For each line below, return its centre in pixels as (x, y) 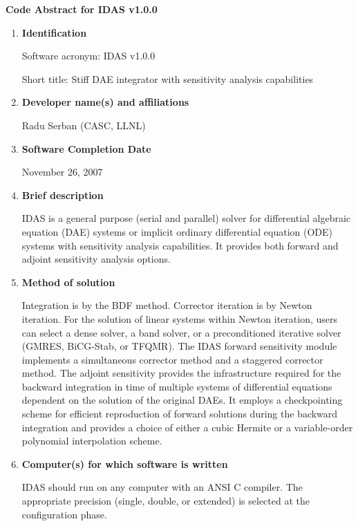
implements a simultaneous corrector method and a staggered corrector (172, 359)
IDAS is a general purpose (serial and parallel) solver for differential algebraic (186, 218)
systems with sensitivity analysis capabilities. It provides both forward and (180, 245)
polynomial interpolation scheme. (92, 441)
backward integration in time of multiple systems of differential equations (177, 386)
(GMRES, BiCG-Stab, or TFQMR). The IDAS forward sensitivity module (179, 346)
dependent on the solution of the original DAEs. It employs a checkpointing (182, 400)
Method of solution (68, 282)
